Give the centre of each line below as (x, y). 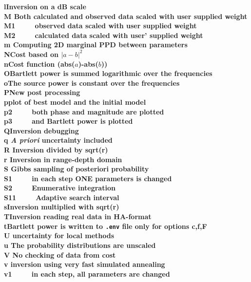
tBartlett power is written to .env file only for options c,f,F (106, 226)
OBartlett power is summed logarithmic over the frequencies (108, 73)
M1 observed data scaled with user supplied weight (100, 26)
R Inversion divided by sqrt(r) (56, 149)
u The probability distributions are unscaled (80, 245)
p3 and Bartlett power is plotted (68, 121)
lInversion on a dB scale (45, 6)
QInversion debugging (41, 130)
